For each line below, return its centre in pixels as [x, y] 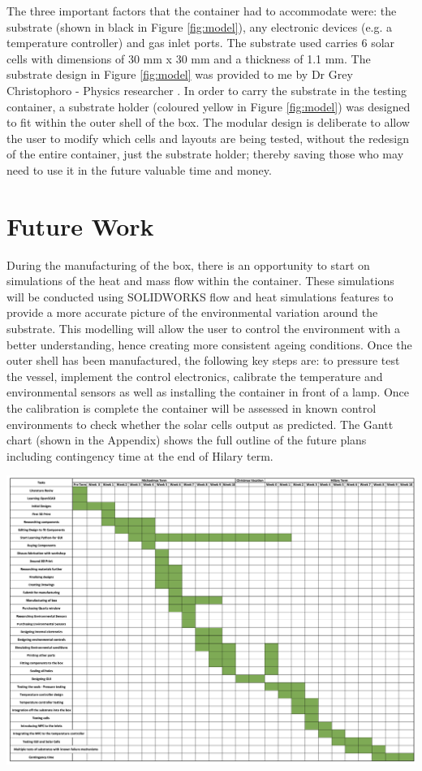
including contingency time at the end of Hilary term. [140, 455]
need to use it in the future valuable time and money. [139, 169]
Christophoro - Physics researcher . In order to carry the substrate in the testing [207, 90]
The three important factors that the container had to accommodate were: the [202, 11]
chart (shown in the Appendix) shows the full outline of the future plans [187, 440]
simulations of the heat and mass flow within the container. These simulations [200, 281]
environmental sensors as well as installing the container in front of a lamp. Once [208, 392]
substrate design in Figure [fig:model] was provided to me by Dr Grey [180, 74]
